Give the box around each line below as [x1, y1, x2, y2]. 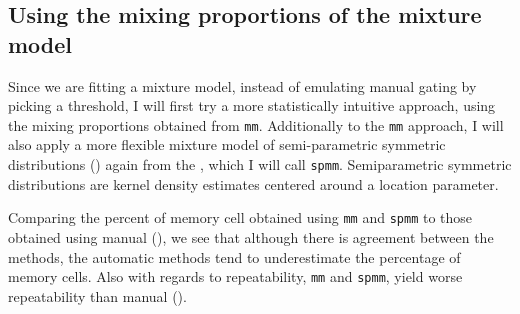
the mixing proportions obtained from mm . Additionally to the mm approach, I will [8, 114, 504, 135]
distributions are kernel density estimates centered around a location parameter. [8, 173, 499, 194]
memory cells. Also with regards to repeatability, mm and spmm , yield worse [8, 266, 463, 287]
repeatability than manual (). [8, 285, 187, 306]
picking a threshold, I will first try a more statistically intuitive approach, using [8, 95, 496, 116]
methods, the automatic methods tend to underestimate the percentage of [8, 246, 461, 267]
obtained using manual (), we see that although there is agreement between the [8, 226, 494, 247]
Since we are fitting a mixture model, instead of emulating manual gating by [8, 75, 477, 96]
